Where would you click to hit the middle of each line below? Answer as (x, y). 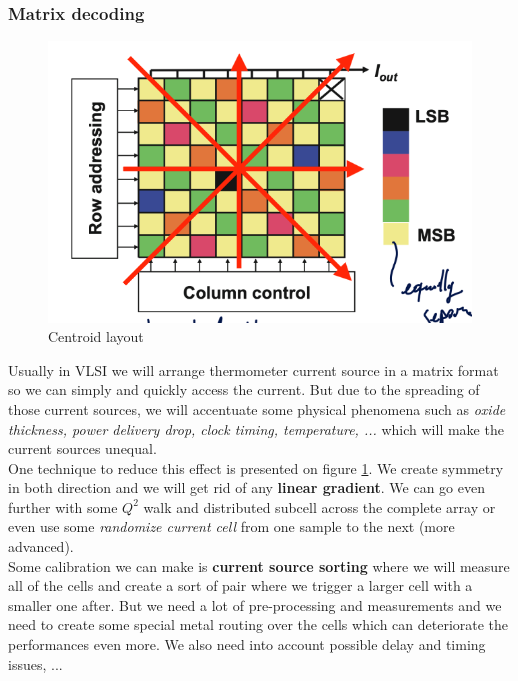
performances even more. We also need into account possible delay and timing (247, 644)
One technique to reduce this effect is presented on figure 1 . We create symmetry (256, 467)
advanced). (41, 546)
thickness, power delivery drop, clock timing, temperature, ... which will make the (256, 428)
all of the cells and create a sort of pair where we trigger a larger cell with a (240, 585)
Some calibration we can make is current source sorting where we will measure (259, 565)
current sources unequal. (82, 448)
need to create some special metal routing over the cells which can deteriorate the (258, 624)
